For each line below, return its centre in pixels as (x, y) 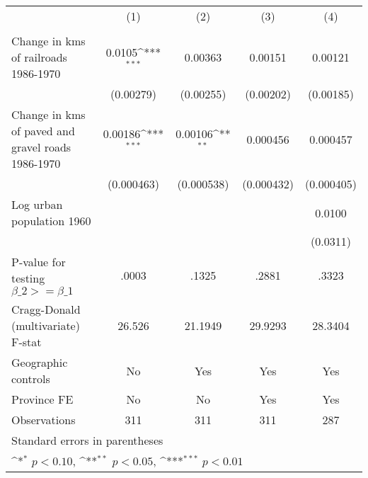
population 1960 (51, 221)
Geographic (40, 362)
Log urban (37, 204)
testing (28, 278)
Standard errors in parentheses (87, 440)
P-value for (39, 262)
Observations (44, 420)
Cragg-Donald (46, 309)
